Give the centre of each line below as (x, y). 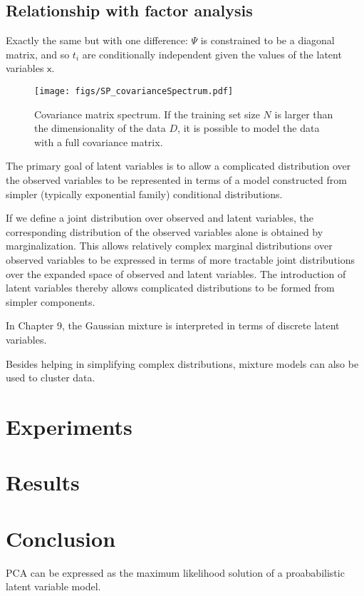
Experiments (69, 426)
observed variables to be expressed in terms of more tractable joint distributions (181, 259)
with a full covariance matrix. (99, 142)
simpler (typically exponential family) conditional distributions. (144, 194)
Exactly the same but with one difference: (97, 40)
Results (43, 482)
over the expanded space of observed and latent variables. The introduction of (176, 273)
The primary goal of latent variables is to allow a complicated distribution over (178, 166)
